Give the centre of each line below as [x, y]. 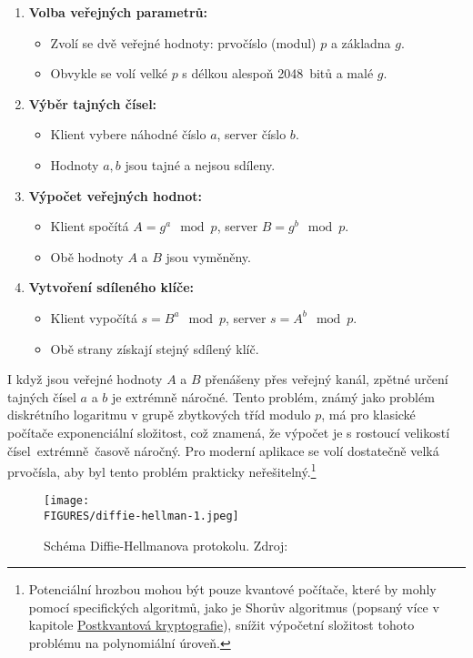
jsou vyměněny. [208, 256]
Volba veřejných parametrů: [118, 12]
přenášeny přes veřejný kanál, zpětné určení [327, 379]
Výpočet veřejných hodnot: [116, 195]
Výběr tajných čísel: [93, 103]
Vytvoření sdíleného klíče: [111, 287]
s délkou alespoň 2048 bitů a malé [278, 73]
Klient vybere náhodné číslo [128, 134]
